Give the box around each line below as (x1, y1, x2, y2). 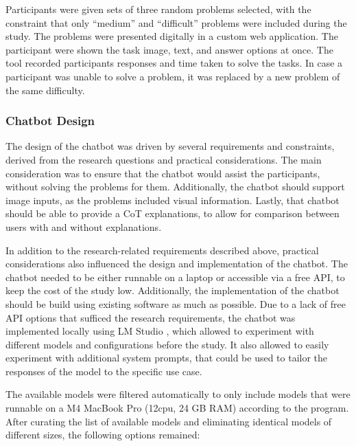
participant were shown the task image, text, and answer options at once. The (5, 42, 333, 56)
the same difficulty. (5, 82, 85, 97)
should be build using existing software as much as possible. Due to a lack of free (5, 296, 346, 311)
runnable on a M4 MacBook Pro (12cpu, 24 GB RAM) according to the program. (5, 401, 349, 415)
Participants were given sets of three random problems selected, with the (5, 2, 311, 16)
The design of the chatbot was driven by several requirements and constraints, (5, 139, 335, 153)
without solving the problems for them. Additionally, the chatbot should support (5, 179, 345, 194)
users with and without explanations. (5, 219, 162, 234)
